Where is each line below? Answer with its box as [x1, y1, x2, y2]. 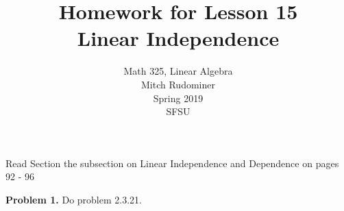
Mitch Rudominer [141, 77, 215, 91]
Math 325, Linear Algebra [123, 64, 233, 78]
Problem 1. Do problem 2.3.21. [5, 192, 142, 206]
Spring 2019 [153, 90, 204, 105]
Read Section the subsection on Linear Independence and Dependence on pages [5, 156, 339, 170]
